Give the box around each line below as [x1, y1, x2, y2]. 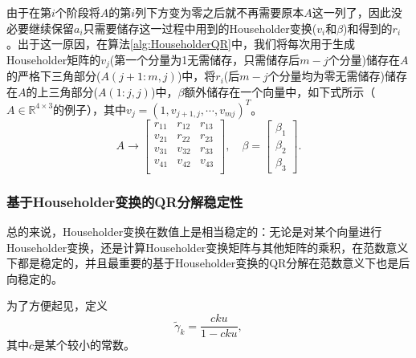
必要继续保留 [6, 19, 74, 36]
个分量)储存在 [328, 51, 400, 67]
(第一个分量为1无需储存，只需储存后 [109, 51, 300, 67]
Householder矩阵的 [6, 51, 101, 67]
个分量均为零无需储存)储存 [267, 67, 407, 84]
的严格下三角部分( [6, 67, 101, 84]
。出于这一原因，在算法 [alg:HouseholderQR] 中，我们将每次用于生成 [6, 35, 355, 52]
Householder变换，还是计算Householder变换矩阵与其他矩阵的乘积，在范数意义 [6, 238, 409, 255]
